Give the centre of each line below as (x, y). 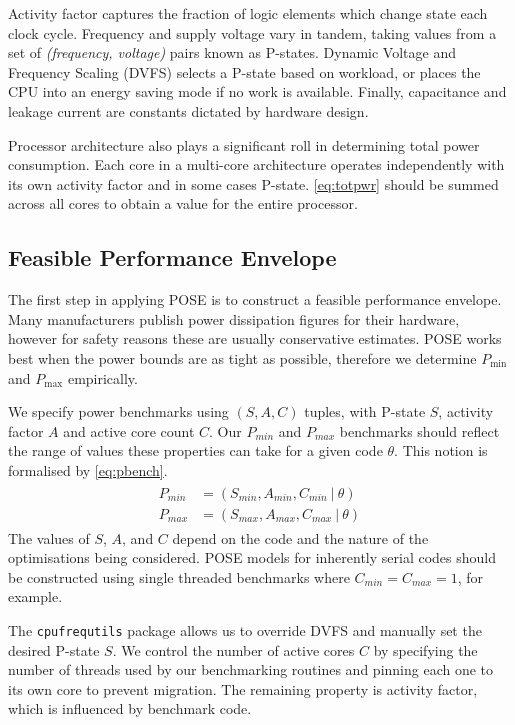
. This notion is (441, 450)
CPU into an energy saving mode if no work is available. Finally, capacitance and (257, 91)
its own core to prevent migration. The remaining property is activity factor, (243, 688)
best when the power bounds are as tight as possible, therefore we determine (242, 357)
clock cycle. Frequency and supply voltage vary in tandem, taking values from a (252, 32)
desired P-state (54, 649)
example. (35, 596)
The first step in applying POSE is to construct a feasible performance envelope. (255, 299)
